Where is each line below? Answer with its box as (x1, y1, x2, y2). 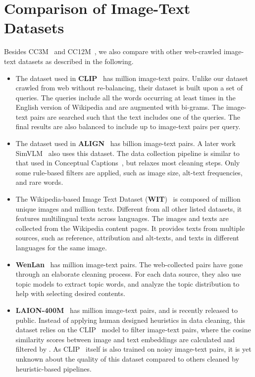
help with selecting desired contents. (15, 288, 125, 299)
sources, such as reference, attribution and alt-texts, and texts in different (15, 232, 239, 243)
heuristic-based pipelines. (15, 363, 92, 374)
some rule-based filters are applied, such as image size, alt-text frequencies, (15, 167, 243, 177)
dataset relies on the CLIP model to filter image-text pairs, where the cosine (15, 324, 251, 335)
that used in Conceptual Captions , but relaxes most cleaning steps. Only (15, 157, 240, 168)
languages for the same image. (15, 242, 107, 252)
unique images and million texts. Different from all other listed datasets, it (15, 203, 242, 214)
